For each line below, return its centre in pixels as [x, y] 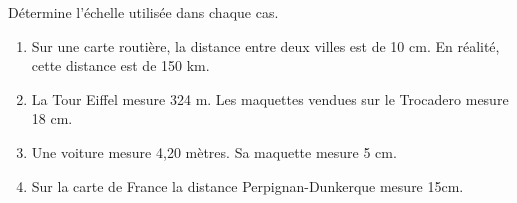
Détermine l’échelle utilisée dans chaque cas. [143, 12]
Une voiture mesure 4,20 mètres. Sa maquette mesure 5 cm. [214, 151]
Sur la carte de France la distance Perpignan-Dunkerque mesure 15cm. [247, 185]
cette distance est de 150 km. [120, 65]
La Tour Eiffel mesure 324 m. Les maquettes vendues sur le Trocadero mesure [270, 98]
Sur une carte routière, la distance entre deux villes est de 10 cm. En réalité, [265, 45]
